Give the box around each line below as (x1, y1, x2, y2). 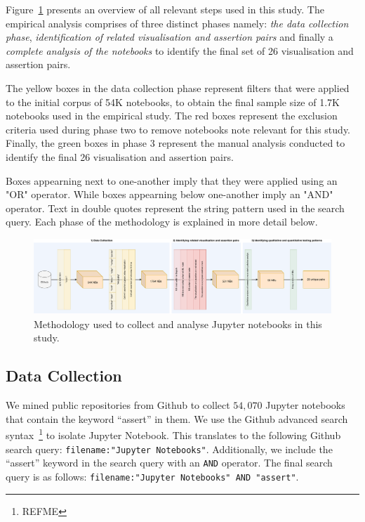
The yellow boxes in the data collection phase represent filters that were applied (6, 80, 350, 95)
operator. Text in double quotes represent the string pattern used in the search (6, 200, 345, 215)
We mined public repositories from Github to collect (6, 398, 230, 412)
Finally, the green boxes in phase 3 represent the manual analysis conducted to (6, 136, 345, 150)
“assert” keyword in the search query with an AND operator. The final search (6, 455, 333, 470)
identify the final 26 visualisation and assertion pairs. (6, 149, 234, 164)
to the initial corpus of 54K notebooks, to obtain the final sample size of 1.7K (6, 94, 340, 109)
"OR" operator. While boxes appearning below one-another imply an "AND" (6, 187, 333, 202)
